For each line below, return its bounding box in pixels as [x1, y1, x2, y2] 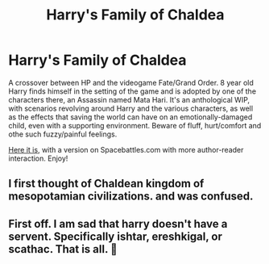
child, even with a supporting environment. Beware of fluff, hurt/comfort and [8, 120, 262, 130]
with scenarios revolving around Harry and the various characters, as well [8, 103, 254, 113]
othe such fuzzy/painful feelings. [8, 129, 118, 139]
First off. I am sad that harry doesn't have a [8, 216, 228, 231]
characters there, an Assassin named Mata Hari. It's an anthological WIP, [8, 94, 250, 104]
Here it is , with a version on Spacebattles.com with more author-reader [8, 145, 244, 154]
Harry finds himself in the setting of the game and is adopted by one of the [8, 86, 256, 96]
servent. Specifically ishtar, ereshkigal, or [8, 229, 223, 243]
